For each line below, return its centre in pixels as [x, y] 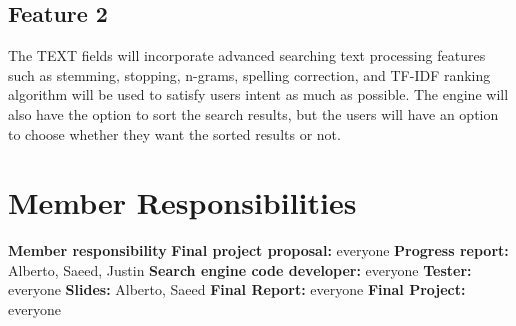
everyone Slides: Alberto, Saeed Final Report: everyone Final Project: [237, 289]
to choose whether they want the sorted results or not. [174, 133]
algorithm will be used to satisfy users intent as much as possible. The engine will [258, 94]
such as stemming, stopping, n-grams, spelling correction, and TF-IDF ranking [249, 74]
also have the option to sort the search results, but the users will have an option [253, 113]
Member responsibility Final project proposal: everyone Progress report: [258, 250]
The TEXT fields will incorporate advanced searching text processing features [247, 55]
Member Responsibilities [182, 202]
